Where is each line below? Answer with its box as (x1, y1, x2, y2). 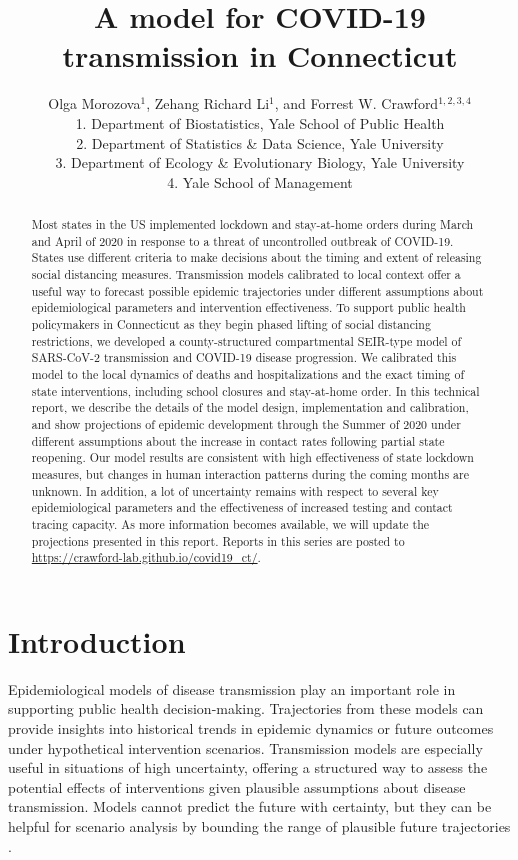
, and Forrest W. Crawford (274, 93, 439, 114)
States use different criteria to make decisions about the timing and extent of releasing (31, 249, 482, 266)
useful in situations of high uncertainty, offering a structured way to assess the (8, 757, 488, 778)
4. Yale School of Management (167, 171, 353, 192)
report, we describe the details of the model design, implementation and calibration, (31, 399, 469, 416)
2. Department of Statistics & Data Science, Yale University (76, 132, 444, 153)
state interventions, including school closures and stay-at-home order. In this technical (31, 382, 480, 399)
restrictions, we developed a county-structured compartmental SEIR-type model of (31, 332, 462, 349)
